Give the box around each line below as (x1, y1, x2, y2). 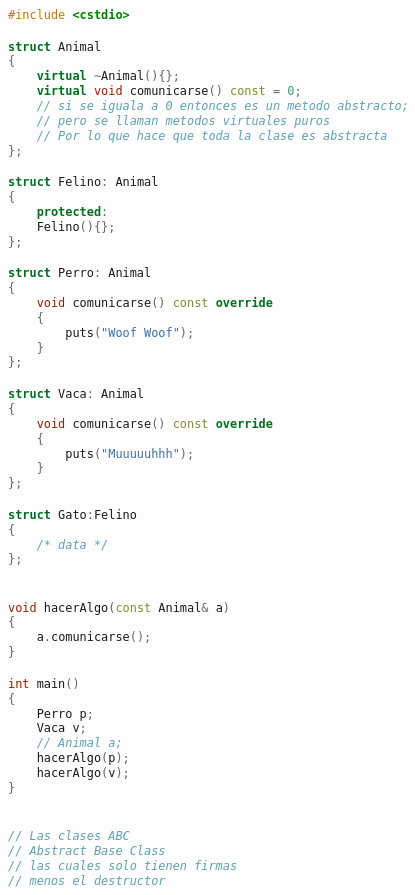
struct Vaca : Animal (8, 387, 145, 401)
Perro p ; (36, 706, 94, 721)
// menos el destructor (8, 873, 166, 888)
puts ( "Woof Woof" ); (65, 325, 195, 340)
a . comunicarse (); (36, 630, 152, 645)
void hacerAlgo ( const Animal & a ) (8, 600, 230, 615)
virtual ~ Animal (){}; (36, 69, 180, 84)
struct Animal (8, 39, 102, 54)
